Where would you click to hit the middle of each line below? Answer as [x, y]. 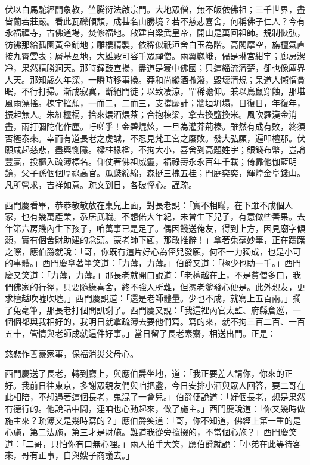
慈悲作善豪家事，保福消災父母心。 [72, 353]
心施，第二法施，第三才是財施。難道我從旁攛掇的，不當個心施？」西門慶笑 [151, 432]
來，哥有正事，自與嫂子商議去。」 [69, 455]
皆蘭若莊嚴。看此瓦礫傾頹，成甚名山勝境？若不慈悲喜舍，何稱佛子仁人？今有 [155, 21]
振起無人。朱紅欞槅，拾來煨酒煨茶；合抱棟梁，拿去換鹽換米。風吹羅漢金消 [151, 114]
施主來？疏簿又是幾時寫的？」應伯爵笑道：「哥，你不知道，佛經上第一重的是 [153, 420]
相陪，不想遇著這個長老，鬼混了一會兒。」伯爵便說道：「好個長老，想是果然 [159, 397]
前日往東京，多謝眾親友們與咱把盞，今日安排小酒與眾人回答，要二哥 [163, 385]
